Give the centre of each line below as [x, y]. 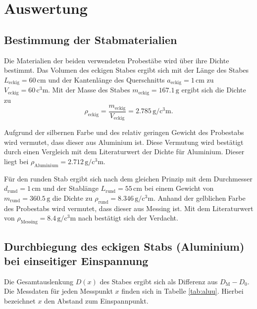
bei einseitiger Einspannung [76, 260]
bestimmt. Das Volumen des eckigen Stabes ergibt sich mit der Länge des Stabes [127, 70]
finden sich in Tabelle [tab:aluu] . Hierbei [182, 291]
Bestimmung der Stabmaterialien [91, 39]
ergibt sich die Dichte [214, 90]
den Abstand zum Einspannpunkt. [96, 300]
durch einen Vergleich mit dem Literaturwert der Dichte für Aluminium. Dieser [124, 152]
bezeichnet [20, 300]
